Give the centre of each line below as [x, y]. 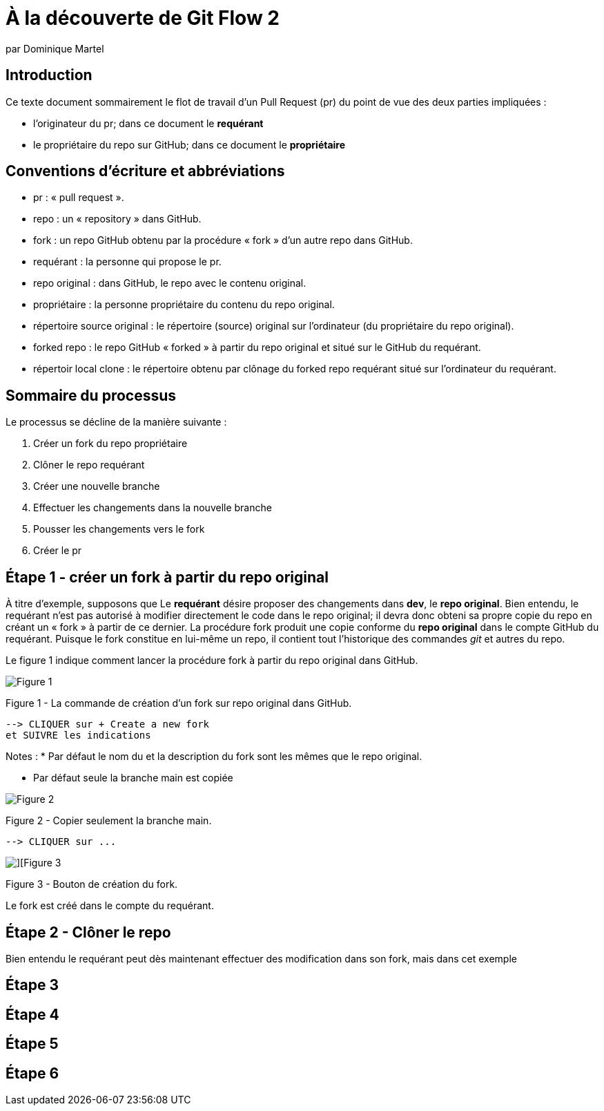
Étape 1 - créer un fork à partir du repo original [167, 577]
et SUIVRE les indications [78, 735]
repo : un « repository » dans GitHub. [117, 219]
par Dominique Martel [55, 48]
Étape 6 [32, 1073]
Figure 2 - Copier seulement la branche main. [109, 821]
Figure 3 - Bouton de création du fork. [92, 884]
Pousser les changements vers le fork [119, 529]
